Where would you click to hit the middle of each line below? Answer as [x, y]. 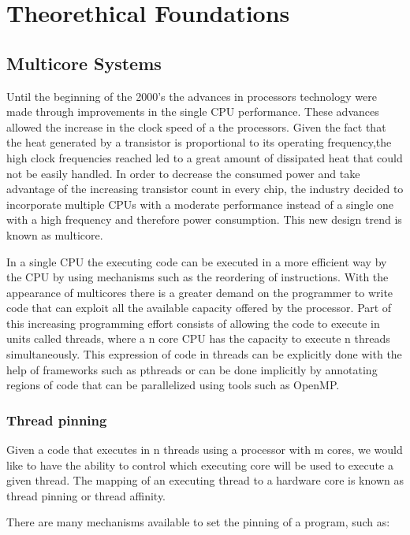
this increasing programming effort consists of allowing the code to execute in [193, 323]
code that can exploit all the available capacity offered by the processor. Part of [199, 308]
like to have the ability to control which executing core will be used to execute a [200, 464]
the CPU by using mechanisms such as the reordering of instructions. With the [198, 277]
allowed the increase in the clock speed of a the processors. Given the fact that [196, 126]
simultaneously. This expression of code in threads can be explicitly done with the [204, 354]
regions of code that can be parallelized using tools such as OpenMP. [173, 385]
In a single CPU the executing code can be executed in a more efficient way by [197, 261]
